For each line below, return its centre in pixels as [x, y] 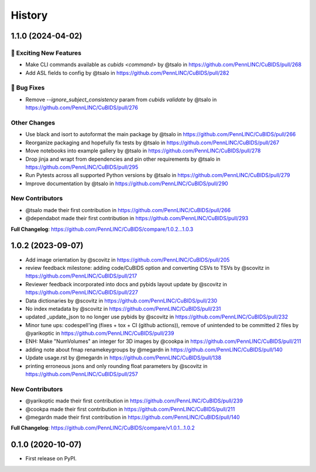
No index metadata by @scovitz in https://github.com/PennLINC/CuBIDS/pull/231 [123, 308]
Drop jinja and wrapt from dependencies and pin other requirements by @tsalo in [123, 159]
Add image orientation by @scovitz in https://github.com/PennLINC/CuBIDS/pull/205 [128, 259]
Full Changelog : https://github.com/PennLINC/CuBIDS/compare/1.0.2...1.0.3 [102, 229]
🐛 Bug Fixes [28, 88]
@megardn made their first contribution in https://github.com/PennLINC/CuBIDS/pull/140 [133, 417]
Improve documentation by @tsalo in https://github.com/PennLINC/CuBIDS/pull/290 [127, 183]
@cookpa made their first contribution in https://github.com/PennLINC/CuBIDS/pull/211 [130, 409]
